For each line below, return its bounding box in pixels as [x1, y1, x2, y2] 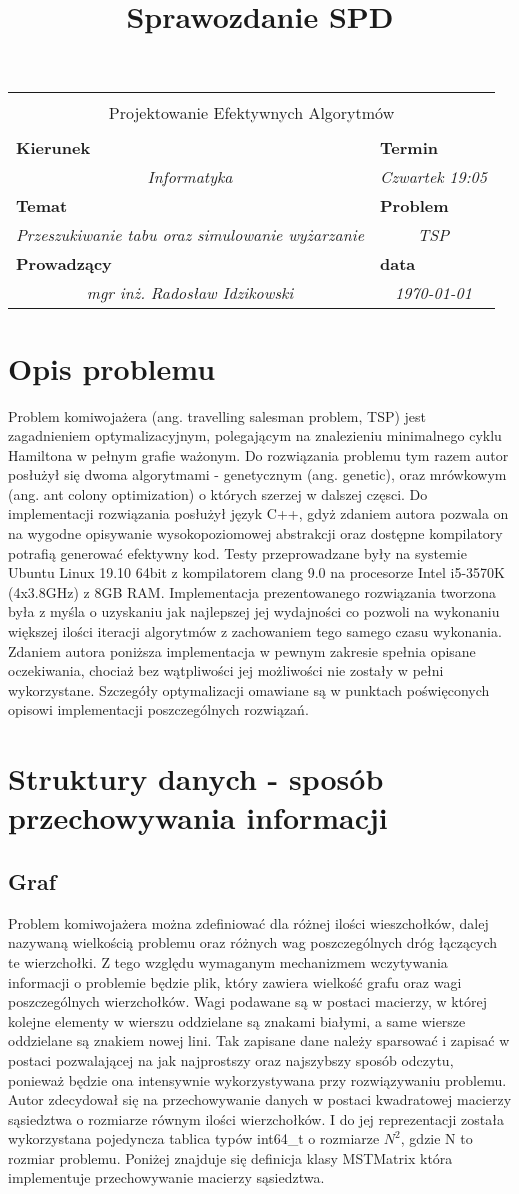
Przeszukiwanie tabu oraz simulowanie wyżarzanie [16, 223, 365, 247]
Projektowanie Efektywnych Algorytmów [108, 101, 395, 125]
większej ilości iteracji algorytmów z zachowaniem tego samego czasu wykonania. [8, 621, 502, 642]
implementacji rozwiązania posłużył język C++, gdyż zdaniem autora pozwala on [8, 503, 509, 524]
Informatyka [147, 165, 233, 189]
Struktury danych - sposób [8, 758, 384, 799]
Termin [380, 136, 438, 160]
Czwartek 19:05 [380, 165, 487, 189]
